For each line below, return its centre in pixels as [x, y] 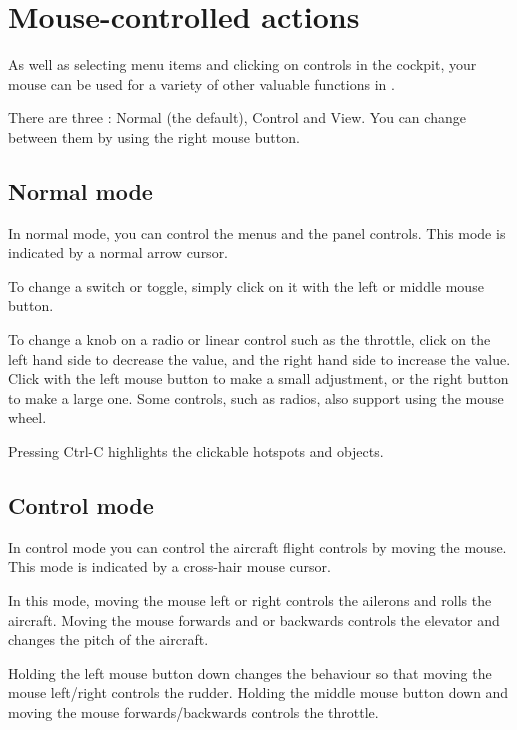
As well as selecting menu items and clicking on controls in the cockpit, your [242, 64]
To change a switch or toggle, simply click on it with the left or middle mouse [246, 285]
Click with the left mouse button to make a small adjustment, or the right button [258, 378]
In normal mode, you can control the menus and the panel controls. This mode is [257, 232]
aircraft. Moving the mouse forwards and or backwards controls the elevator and [254, 619]
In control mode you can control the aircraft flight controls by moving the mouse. [257, 546]
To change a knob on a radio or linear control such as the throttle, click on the [249, 339]
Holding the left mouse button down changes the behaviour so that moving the [250, 672]
